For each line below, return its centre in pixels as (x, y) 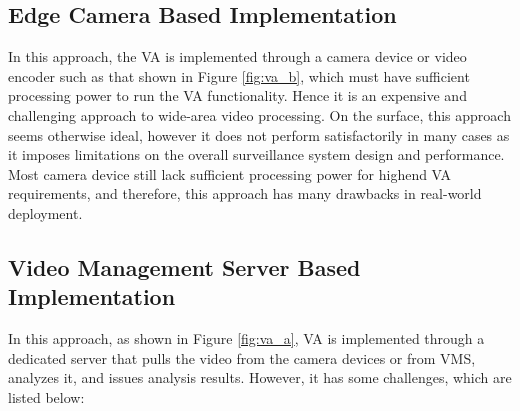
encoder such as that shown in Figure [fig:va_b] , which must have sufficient (239, 75)
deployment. (45, 212)
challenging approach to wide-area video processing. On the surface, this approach (259, 114)
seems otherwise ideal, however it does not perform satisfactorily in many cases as (259, 134)
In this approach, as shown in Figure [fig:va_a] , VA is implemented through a (246, 338)
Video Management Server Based (184, 266)
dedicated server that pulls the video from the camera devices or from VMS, (242, 357)
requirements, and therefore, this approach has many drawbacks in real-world (245, 193)
